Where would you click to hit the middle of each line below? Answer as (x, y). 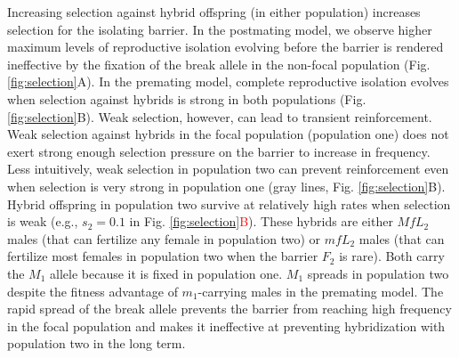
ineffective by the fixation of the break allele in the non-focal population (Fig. (219, 64)
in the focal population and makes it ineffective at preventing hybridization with (226, 325)
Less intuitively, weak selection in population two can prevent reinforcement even (228, 169)
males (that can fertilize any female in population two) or (164, 238)
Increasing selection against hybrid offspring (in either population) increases (214, 12)
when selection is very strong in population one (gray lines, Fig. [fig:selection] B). (226, 186)
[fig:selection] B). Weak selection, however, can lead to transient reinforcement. (220, 116)
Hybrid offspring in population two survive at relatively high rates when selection (229, 203)
